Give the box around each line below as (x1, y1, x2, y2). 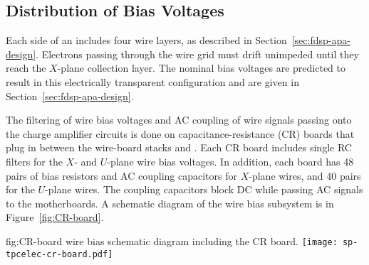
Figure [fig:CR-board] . (6, 210, 104, 225)
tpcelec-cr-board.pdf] (6, 249, 113, 259)
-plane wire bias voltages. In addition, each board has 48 (107, 153, 354, 168)
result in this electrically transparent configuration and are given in (6, 74, 299, 89)
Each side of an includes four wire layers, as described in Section (6, 33, 287, 48)
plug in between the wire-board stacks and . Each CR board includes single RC (6, 140, 352, 155)
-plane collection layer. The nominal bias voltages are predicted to (57, 60, 345, 75)
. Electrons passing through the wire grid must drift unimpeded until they (36, 46, 359, 61)
